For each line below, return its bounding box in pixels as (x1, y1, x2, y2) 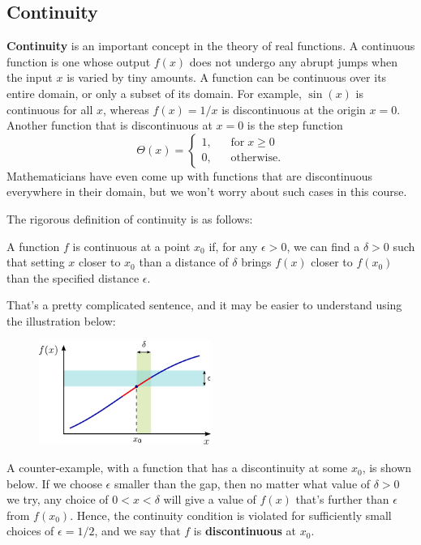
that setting (6, 253, 65, 270)
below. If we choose (6, 475, 102, 492)
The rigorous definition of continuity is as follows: (6, 210, 253, 227)
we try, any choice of (6, 491, 109, 508)
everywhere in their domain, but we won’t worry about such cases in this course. (6, 183, 407, 200)
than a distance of (139, 253, 229, 270)
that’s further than (295, 491, 389, 508)
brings (241, 253, 272, 270)
